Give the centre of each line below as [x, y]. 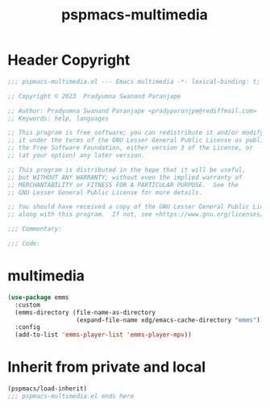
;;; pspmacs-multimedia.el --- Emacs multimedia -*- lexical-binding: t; [134, 81]
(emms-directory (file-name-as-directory [85, 312]
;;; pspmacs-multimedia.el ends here [71, 396]
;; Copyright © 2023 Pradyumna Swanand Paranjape [94, 96]
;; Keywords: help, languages [58, 119]
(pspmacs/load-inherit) [48, 389]
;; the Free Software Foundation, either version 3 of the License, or [130, 148]
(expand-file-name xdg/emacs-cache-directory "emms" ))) [172, 320]
